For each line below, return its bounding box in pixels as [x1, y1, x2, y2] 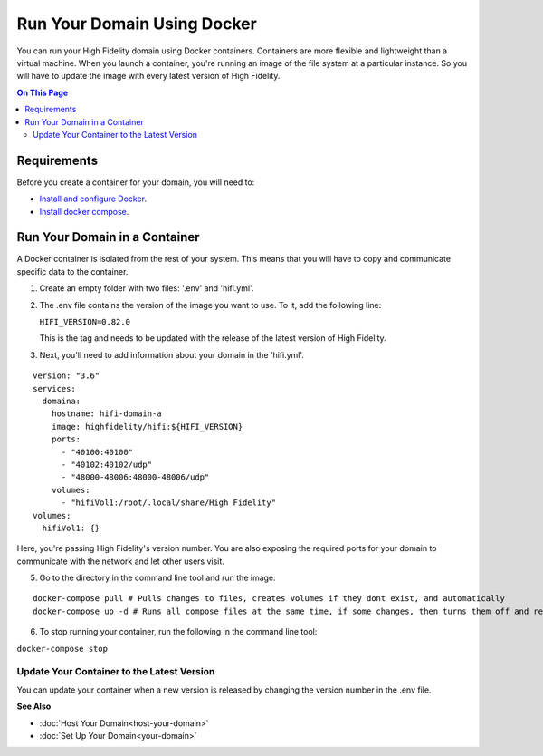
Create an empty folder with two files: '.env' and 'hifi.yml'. [39, 283, 254, 294]
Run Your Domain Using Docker [16, 14, 257, 34]
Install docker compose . [39, 206, 129, 217]
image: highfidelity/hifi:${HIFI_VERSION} [51, 422, 243, 431]
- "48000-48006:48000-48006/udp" [61, 472, 210, 482]
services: [33, 383, 76, 393]
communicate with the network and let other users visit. [16, 556, 225, 567]
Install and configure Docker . [39, 193, 147, 204]
